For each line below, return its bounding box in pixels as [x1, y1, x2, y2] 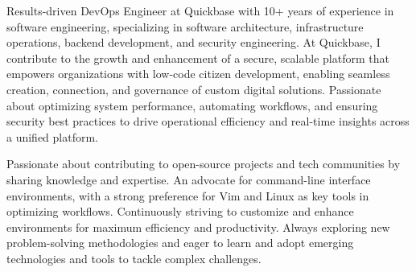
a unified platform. [6, 128, 99, 145]
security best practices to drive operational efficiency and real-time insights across [6, 113, 410, 130]
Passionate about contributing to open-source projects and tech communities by [6, 155, 401, 172]
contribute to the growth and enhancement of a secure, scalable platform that [6, 49, 389, 66]
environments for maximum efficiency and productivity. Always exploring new [6, 218, 390, 235]
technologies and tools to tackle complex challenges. [6, 249, 262, 266]
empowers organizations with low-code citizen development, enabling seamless [6, 65, 390, 82]
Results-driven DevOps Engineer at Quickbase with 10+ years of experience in [6, 2, 394, 19]
